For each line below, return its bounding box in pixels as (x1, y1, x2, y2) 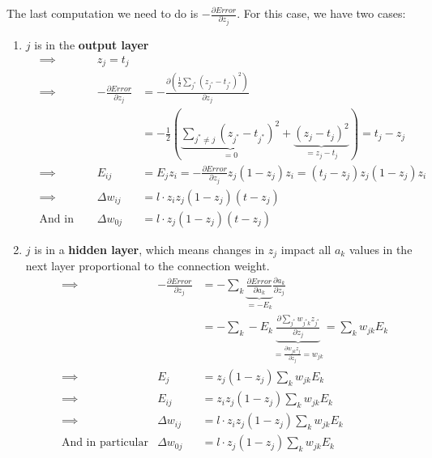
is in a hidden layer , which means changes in (34, 240, 265, 257)
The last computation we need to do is (6, 5, 199, 21)
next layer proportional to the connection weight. (25, 257, 270, 274)
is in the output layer (34, 36, 149, 53)
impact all (280, 240, 331, 257)
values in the (349, 240, 413, 257)
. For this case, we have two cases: (237, 5, 406, 21)
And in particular (61, 437, 148, 449)
